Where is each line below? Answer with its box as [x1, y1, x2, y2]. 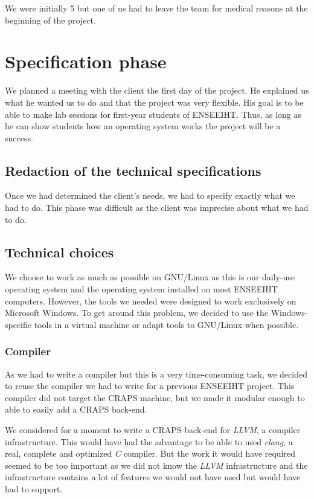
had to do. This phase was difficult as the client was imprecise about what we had [5, 201, 309, 214]
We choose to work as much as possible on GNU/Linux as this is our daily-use [5, 271, 295, 283]
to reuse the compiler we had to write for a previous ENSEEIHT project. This [5, 379, 295, 392]
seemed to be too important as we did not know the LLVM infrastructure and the [5, 459, 308, 471]
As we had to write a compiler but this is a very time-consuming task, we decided [5, 367, 307, 380]
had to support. [5, 483, 63, 495]
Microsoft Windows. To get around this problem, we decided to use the [5, 306, 268, 319]
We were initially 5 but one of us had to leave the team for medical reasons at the [5, 2, 308, 14]
